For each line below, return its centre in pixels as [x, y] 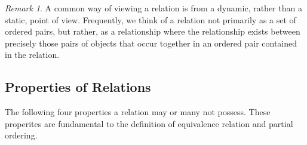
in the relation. [32, 55]
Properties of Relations [78, 87]
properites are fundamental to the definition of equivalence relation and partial [149, 123]
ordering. [21, 135]
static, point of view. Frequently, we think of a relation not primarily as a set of [151, 19]
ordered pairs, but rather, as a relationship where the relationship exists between [153, 31]
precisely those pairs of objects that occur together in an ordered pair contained [151, 43]
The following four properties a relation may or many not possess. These [138, 112]
